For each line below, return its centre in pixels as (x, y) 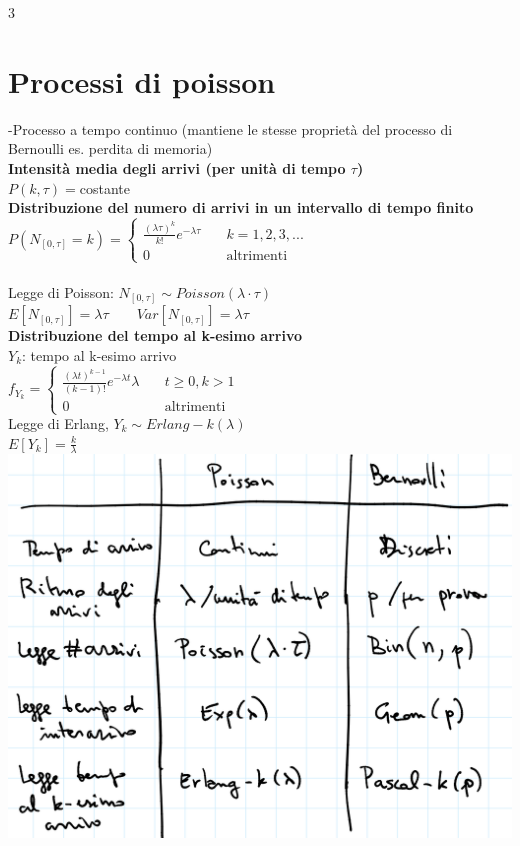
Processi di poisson (142, 80)
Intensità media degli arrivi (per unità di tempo (177, 167)
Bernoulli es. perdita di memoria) (110, 148)
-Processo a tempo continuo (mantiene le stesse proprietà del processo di (230, 128)
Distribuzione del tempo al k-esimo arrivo (155, 335)
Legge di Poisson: (61, 291)
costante (105, 187)
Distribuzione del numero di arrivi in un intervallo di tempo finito (241, 207)
